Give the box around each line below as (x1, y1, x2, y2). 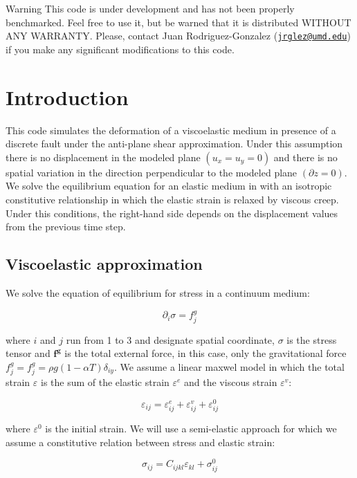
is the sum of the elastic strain (40, 375, 170, 389)
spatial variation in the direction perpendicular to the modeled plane (6, 165, 297, 179)
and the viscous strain (184, 375, 277, 389)
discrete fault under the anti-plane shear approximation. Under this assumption (6, 136, 343, 151)
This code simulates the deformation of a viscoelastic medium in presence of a (6, 122, 336, 137)
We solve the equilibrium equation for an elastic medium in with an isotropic (6, 178, 332, 193)
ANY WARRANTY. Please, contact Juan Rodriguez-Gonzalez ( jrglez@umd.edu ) (6, 28, 351, 43)
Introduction (6, 82, 129, 111)
